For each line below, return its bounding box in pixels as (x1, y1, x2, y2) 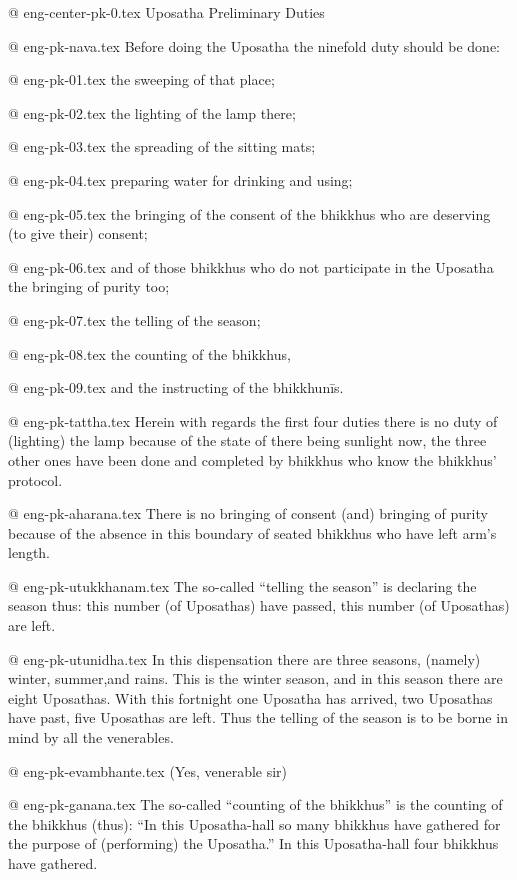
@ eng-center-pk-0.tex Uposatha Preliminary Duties (8, 2, 325, 22)
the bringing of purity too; (8, 276, 170, 297)
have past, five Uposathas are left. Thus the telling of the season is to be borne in (8, 707, 508, 728)
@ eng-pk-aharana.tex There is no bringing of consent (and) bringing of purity (8, 503, 488, 524)
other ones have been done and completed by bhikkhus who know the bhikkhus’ (8, 449, 497, 470)
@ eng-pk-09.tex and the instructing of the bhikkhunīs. (8, 377, 344, 398)
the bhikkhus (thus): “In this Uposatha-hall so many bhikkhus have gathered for (8, 813, 501, 834)
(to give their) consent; (8, 223, 148, 244)
